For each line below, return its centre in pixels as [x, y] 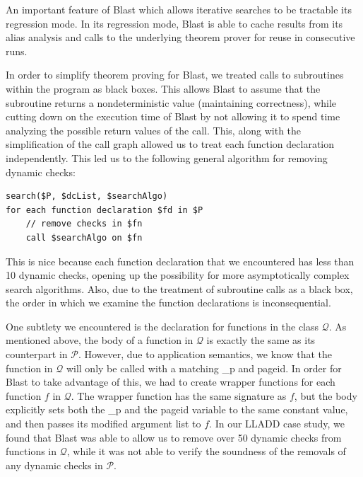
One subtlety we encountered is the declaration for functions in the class [162, 326]
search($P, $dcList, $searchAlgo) [87, 196]
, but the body [326, 395]
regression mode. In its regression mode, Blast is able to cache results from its [174, 23]
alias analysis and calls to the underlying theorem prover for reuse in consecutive [180, 37]
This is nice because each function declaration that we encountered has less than [180, 261]
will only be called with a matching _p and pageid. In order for [204, 368]
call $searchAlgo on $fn [84, 237]
